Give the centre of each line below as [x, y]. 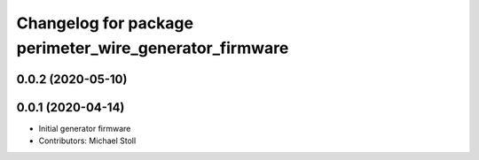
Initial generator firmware [85, 128]
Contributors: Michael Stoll [87, 141]
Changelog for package [105, 23]
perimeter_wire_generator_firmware [153, 48]
